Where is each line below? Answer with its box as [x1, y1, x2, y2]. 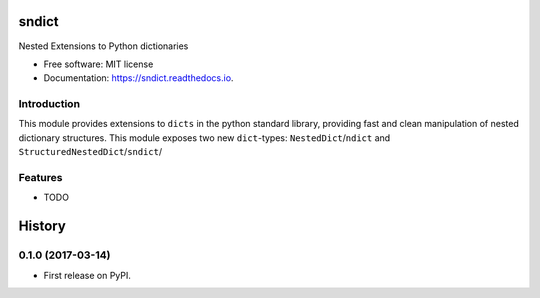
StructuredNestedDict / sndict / [18, 146, 163, 158]
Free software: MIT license [43, 58, 154, 70]
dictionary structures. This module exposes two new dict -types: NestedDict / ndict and [18, 131, 391, 144]
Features [18, 170, 63, 184]
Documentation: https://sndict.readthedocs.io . [43, 72, 234, 84]
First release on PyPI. [43, 269, 132, 281]
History [18, 218, 67, 235]
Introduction [18, 97, 80, 111]
